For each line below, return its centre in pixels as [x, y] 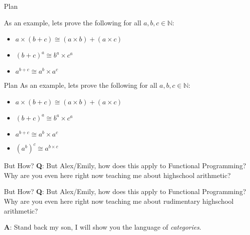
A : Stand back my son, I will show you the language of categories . [103, 227]
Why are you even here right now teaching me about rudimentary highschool [119, 201]
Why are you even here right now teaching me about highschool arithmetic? [117, 175]
